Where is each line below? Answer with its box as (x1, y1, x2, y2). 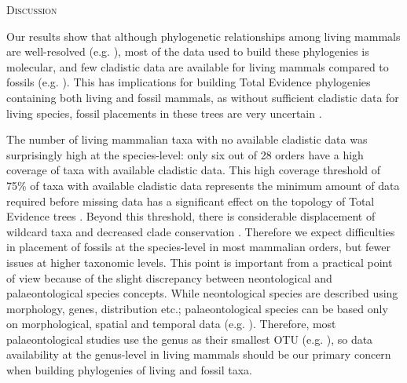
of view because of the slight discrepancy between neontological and (6, 269, 332, 286)
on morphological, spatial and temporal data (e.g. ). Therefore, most (6, 316, 336, 332)
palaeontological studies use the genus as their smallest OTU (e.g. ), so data (6, 330, 373, 347)
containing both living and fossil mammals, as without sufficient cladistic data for (6, 89, 399, 105)
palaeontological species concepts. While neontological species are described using (6, 285, 398, 301)
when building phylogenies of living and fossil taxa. (6, 362, 252, 378)
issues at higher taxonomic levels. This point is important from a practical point (6, 254, 393, 270)
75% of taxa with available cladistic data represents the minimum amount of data (6, 177, 400, 193)
